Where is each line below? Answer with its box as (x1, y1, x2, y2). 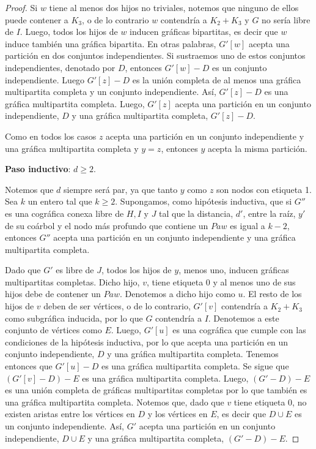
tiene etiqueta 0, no (233, 395, 307, 408)
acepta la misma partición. (207, 141, 307, 154)
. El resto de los (243, 287, 302, 300)
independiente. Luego (5, 73, 85, 86)
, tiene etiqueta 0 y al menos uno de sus (146, 275, 296, 288)
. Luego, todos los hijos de (20, 25, 118, 38)
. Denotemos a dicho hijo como (119, 287, 235, 300)
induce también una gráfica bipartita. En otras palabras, (5, 37, 216, 50)
